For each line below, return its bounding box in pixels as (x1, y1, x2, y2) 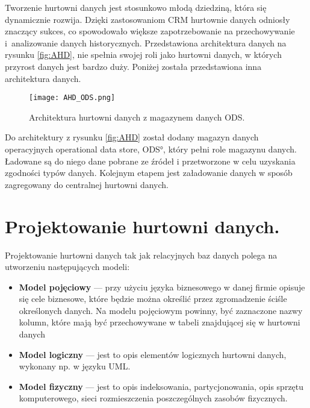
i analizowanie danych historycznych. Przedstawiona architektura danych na (5, 36, 287, 49)
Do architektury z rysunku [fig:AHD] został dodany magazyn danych (5, 131, 259, 143)
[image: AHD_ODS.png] (29, 93, 116, 102)
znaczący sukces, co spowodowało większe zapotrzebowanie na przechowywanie (5, 25, 295, 37)
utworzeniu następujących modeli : (5, 260, 130, 273)
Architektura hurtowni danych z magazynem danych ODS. (29, 110, 245, 123)
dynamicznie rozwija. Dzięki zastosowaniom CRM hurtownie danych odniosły (5, 13, 290, 25)
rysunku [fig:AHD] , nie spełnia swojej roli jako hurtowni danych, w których (5, 48, 282, 61)
